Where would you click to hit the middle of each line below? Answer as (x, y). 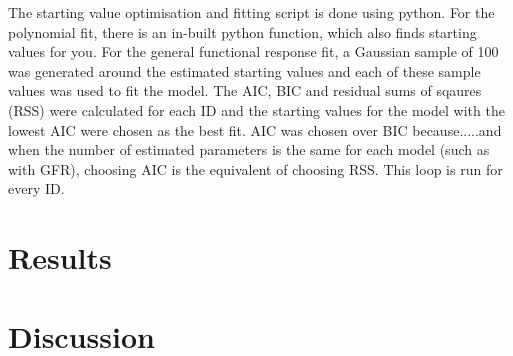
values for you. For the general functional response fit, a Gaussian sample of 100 (253, 51)
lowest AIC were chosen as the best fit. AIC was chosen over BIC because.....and (255, 129)
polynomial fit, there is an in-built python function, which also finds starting (242, 31)
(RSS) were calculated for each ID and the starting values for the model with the (256, 109)
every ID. (36, 188)
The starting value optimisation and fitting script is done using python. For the (251, 12)
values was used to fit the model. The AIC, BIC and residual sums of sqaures (245, 90)
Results (60, 257)
